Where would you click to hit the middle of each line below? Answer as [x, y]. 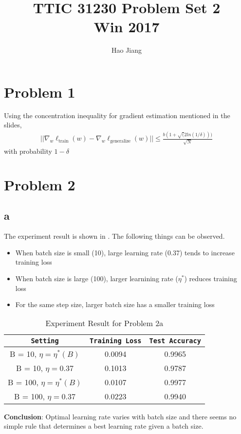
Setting [45, 341]
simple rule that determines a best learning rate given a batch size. [104, 426]
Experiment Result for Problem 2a [104, 323]
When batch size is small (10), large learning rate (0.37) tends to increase [125, 252]
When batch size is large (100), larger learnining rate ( [97, 279]
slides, [13, 125]
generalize [120, 141]
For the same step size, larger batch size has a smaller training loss [115, 304]
